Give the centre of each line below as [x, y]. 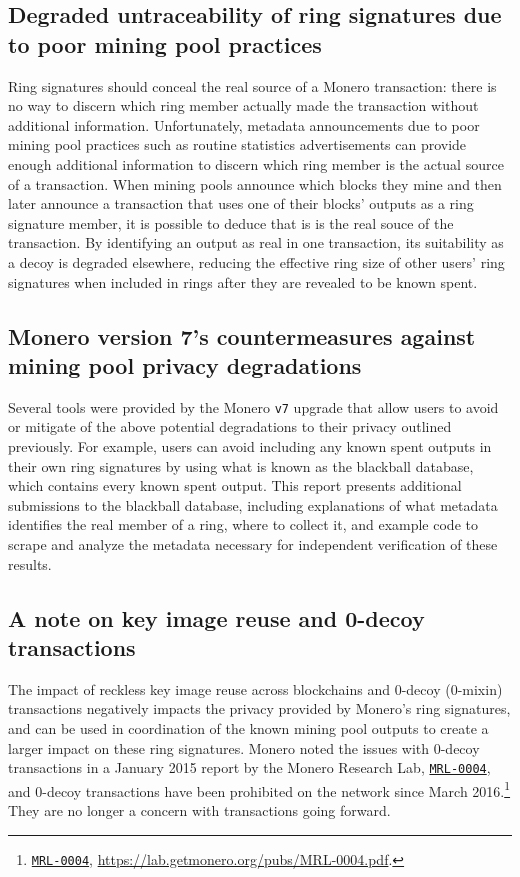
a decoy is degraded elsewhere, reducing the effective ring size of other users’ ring [256, 261]
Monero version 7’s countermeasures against [242, 335]
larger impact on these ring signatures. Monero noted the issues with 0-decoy [244, 747]
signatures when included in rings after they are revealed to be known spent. [243, 281]
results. [30, 563]
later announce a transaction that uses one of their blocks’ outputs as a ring [241, 203]
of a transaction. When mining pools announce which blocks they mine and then [255, 183]
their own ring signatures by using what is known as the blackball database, [241, 465]
